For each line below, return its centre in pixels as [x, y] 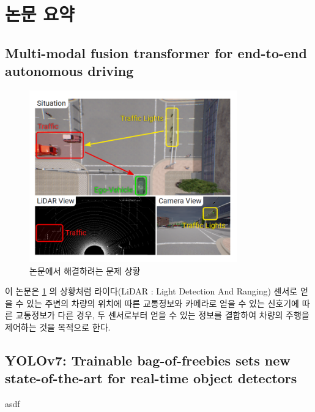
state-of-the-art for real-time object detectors [151, 378]
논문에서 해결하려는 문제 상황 [85, 270]
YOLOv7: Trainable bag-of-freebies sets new [148, 360]
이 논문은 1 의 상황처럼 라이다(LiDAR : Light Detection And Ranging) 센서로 [151, 291]
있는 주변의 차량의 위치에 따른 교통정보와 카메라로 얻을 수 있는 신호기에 [163, 303]
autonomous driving [69, 71]
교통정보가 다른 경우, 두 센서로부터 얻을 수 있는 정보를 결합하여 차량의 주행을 [162, 315]
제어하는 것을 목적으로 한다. [58, 327]
